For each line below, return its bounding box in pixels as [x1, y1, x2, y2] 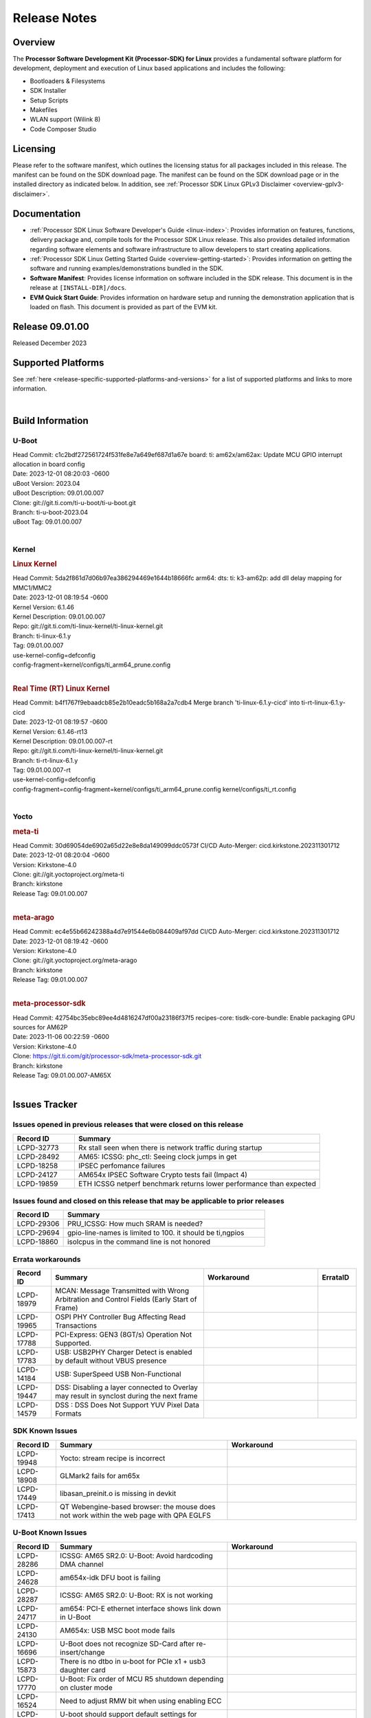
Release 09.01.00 [12, 320, 89, 333]
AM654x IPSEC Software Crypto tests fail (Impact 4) [78, 1170, 247, 1179]
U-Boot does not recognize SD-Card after [59, 1639, 195, 1649]
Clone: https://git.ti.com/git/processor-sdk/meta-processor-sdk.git [12, 1052, 202, 1060]
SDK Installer [30, 87, 67, 95]
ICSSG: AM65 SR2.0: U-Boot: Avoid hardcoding [59, 1550, 213, 1560]
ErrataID [322, 1273, 350, 1282]
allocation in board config [12, 460, 85, 469]
